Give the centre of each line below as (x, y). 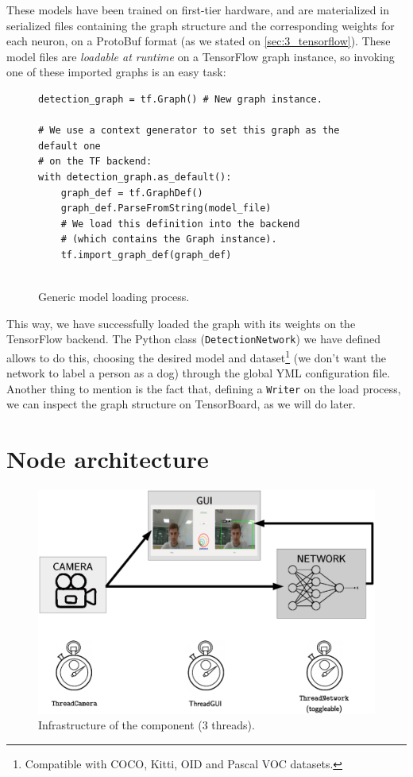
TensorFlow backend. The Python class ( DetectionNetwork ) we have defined (194, 339)
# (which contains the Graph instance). (169, 240)
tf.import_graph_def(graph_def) (146, 255)
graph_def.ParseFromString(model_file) (166, 209)
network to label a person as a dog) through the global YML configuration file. (199, 373)
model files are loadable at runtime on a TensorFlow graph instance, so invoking (201, 56)
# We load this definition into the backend (180, 224)
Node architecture (108, 459)
